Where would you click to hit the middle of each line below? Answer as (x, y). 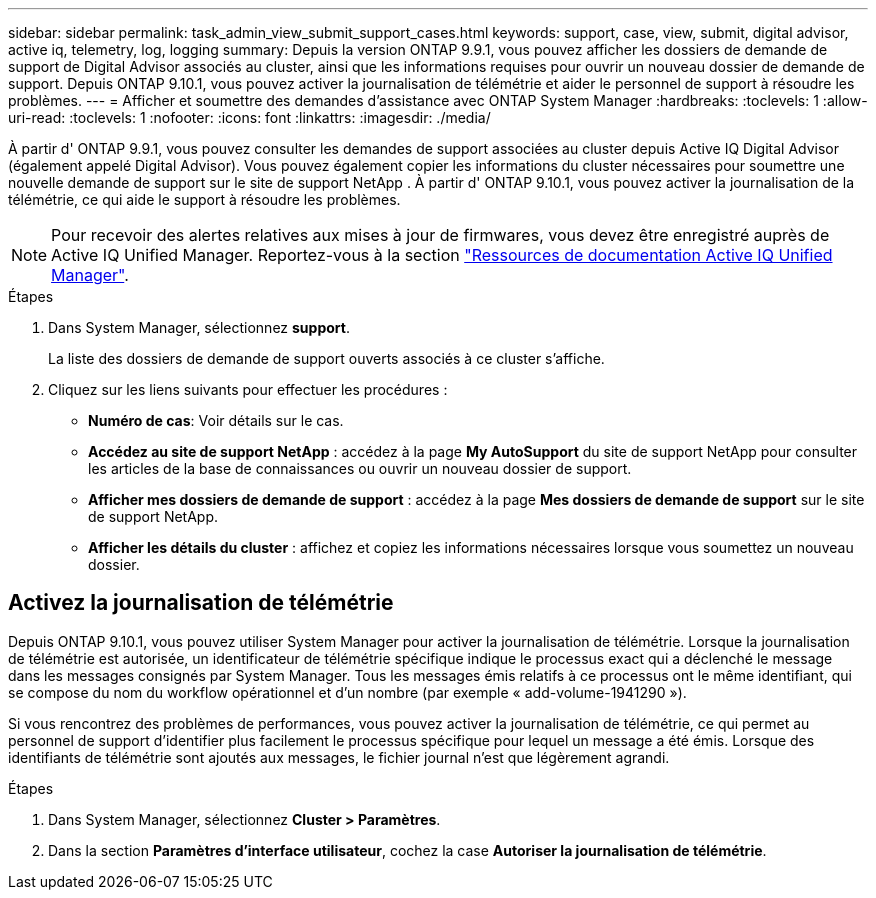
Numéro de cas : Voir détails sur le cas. (216, 420)
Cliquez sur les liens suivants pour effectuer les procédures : (248, 389)
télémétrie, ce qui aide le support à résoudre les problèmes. (204, 199)
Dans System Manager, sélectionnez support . (199, 327)
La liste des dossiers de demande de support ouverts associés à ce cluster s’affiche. (326, 358)
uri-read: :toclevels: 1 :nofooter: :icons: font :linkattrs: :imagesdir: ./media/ (249, 117)
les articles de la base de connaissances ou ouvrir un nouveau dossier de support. (360, 468)
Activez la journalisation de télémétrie (201, 603)
